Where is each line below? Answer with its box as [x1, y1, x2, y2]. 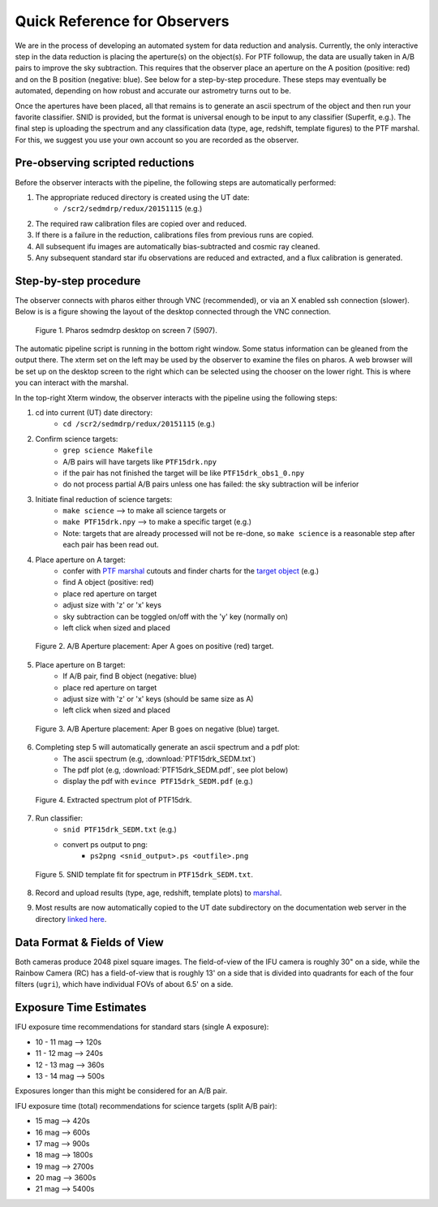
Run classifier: [35, 813, 83, 824]
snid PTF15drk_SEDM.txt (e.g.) [62, 824, 178, 834]
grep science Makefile [62, 446, 153, 455]
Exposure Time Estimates [15, 1001, 147, 1014]
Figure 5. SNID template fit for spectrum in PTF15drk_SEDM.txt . [35, 869, 253, 879]
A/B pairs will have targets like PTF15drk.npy [62, 456, 217, 466]
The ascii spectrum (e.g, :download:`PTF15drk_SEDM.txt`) [62, 754, 256, 764]
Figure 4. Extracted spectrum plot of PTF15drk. [35, 794, 192, 804]
